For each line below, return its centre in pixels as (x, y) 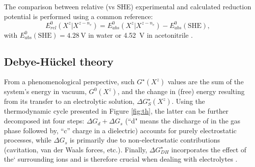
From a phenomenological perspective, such (69, 82)
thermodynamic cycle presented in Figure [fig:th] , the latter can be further (116, 111)
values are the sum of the (206, 82)
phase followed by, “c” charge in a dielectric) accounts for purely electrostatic (120, 130)
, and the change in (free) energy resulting (181, 91)
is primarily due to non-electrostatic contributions (145, 140)
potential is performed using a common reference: (79, 16)
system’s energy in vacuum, (45, 91)
